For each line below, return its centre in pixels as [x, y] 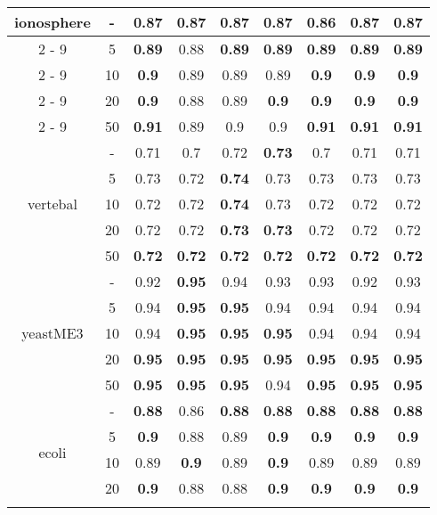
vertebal [52, 204]
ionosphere [53, 22]
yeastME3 [53, 333]
